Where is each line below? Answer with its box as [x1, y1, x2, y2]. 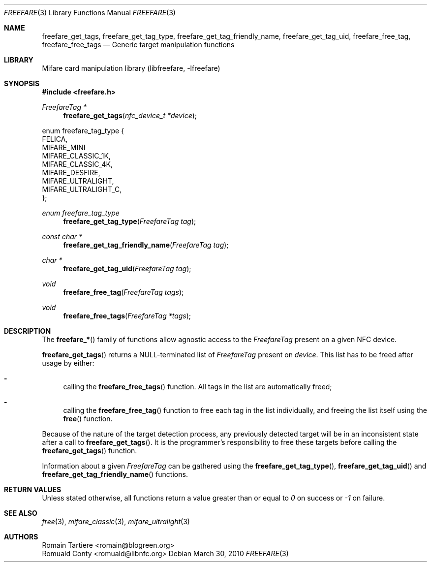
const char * [42, 232, 83, 241]
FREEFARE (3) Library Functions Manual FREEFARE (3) [4, 8, 176, 17]
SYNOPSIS [4, 79, 40, 88]
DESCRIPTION [4, 327, 51, 335]
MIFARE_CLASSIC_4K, [42, 160, 113, 168]
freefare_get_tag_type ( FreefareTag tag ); [63, 217, 196, 225]
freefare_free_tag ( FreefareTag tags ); [63, 288, 184, 296]
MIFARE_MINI [42, 143, 86, 152]
